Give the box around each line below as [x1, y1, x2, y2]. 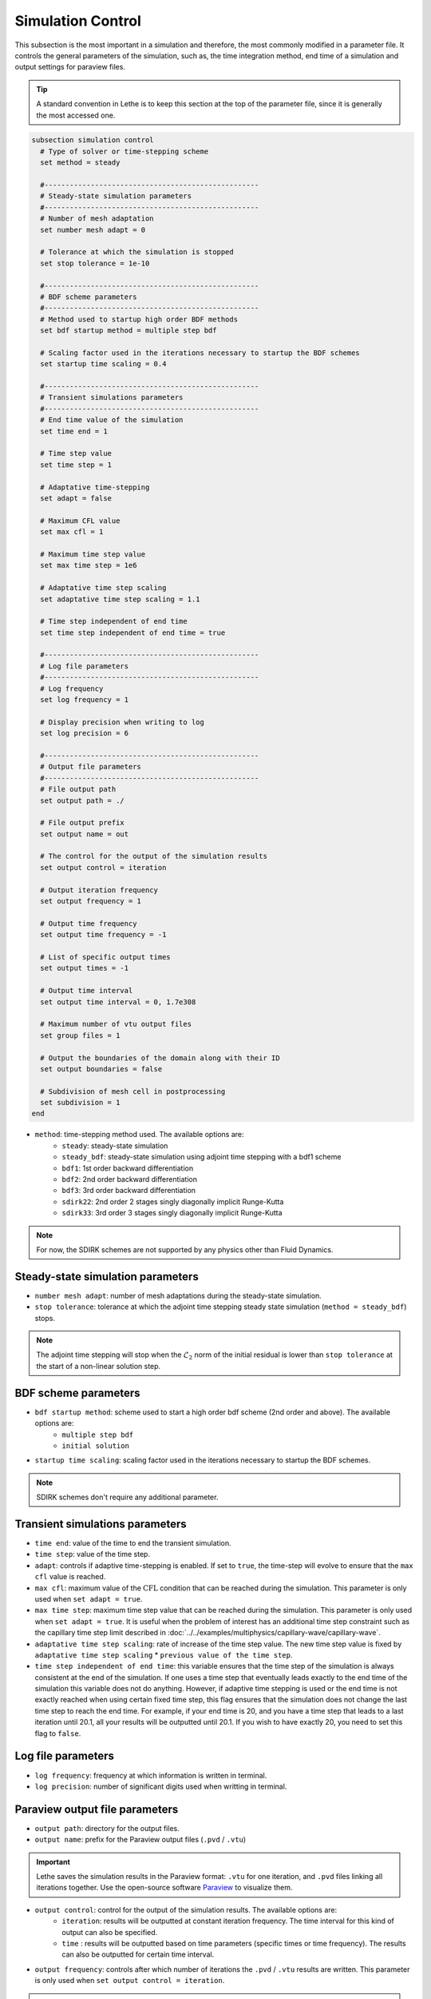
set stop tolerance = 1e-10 [40, 258, 150, 268]
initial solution [61, 1441, 129, 1450]
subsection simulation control [31, 136, 155, 145]
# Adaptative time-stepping [40, 482, 150, 492]
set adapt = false [40, 493, 112, 503]
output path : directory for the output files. [34, 1823, 180, 1833]
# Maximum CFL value [40, 516, 121, 525]
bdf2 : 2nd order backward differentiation [61, 1175, 197, 1184]
